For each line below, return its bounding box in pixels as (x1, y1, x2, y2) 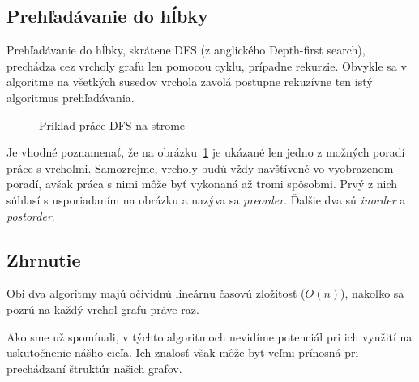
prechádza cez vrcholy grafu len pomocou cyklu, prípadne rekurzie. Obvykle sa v (6, 57, 407, 74)
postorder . (6, 207, 55, 224)
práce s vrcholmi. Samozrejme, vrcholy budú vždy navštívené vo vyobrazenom (6, 159, 394, 176)
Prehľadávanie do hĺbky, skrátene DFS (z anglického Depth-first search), (6, 41, 366, 58)
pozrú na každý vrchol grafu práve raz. (6, 300, 199, 317)
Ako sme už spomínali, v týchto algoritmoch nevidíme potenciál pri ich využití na (6, 328, 413, 345)
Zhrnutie (6, 247, 81, 272)
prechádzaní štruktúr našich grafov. (6, 359, 182, 376)
